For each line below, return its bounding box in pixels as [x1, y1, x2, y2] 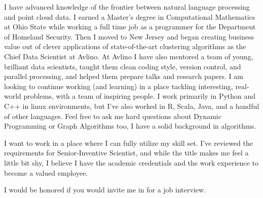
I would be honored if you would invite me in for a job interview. [4, 184, 206, 195]
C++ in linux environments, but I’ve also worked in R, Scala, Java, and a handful [4, 100, 259, 111]
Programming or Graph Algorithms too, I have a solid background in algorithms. [4, 121, 256, 131]
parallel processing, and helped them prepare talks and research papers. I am [4, 71, 243, 82]
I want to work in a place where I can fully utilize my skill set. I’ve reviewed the [4, 137, 253, 148]
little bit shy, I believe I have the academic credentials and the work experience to [4, 157, 258, 168]
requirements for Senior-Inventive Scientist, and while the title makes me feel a [4, 147, 249, 158]
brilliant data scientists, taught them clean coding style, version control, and [4, 61, 241, 71]
